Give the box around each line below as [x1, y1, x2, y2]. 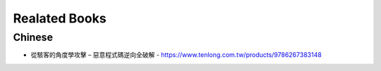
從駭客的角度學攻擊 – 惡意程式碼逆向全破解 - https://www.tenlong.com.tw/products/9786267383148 [30, 51, 322, 59]
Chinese [13, 31, 53, 44]
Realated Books [13, 11, 107, 26]
